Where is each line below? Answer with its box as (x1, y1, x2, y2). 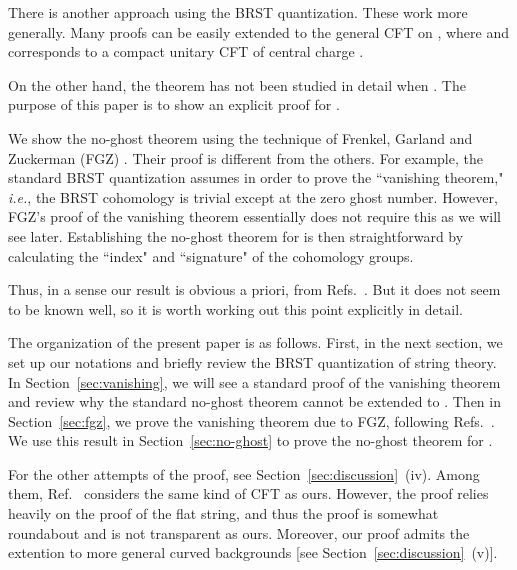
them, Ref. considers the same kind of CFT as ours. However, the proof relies (8, 483, 489, 504)
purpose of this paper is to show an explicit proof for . (8, 94, 340, 115)
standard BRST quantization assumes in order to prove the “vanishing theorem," (8, 167, 504, 188)
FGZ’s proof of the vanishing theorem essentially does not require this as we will (8, 206, 501, 227)
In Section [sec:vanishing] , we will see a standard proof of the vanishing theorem (8, 371, 501, 392)
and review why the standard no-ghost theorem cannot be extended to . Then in (8, 391, 501, 412)
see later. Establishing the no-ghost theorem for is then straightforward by (8, 225, 464, 246)
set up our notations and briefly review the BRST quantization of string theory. (8, 351, 497, 372)
